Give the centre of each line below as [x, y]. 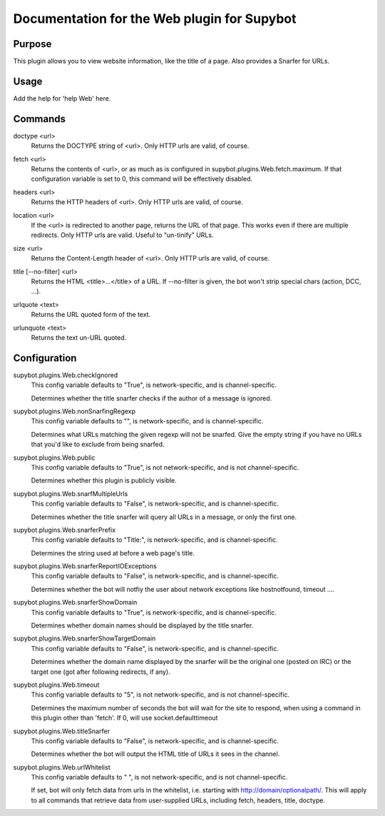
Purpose [32, 44]
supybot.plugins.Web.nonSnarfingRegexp [74, 411]
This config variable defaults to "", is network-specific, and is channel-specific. [147, 421]
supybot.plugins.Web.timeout [56, 685]
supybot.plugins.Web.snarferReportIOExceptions [85, 566]
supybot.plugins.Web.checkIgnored [66, 375]
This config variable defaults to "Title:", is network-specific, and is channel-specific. [154, 540]
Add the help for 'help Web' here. [62, 98]
